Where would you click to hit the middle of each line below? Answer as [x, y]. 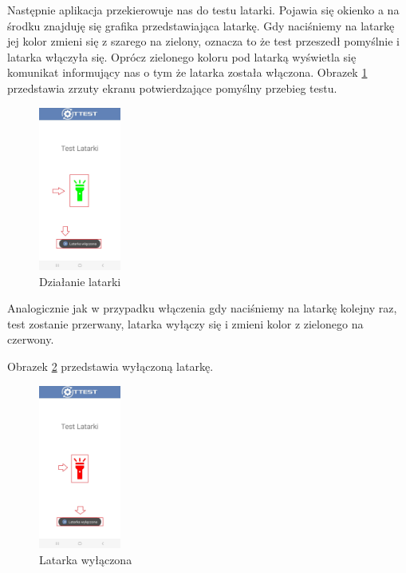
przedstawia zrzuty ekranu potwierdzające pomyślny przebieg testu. [172, 88]
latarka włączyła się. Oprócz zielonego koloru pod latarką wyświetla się [182, 56]
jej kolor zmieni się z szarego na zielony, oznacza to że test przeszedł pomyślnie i [203, 41]
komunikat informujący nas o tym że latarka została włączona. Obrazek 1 [187, 72]
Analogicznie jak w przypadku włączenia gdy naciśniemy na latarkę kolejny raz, [202, 308]
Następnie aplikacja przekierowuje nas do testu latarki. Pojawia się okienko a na [203, 10]
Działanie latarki [80, 281]
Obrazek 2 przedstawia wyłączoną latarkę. [110, 366]
